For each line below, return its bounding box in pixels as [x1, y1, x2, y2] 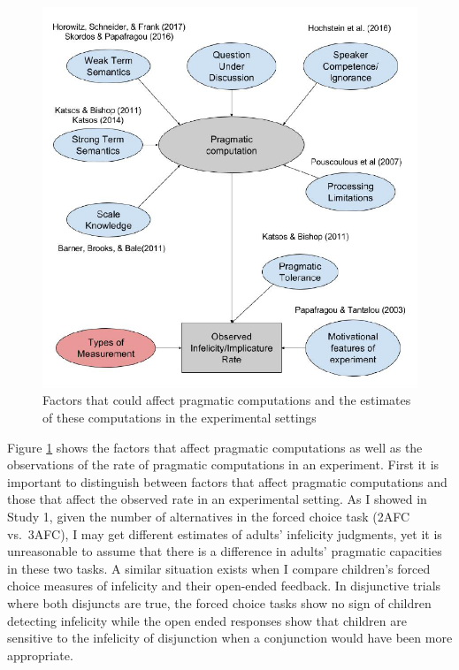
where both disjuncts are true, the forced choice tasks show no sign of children [7, 594, 432, 613]
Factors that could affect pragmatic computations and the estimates [42, 391, 411, 409]
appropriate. [7, 645, 73, 664]
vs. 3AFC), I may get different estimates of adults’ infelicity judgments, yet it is [7, 524, 442, 543]
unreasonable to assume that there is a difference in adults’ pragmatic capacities [7, 542, 442, 560]
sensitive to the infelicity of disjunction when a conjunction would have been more [7, 628, 453, 647]
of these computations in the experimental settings [42, 408, 317, 427]
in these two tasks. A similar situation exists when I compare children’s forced [7, 559, 431, 577]
